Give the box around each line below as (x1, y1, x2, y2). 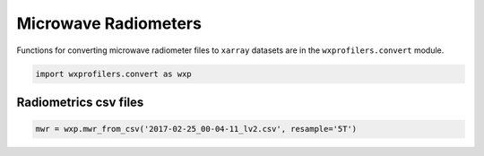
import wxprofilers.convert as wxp (35, 68, 192, 79)
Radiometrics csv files (16, 94, 144, 109)
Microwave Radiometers (16, 13, 202, 33)
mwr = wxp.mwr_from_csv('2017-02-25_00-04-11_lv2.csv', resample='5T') (35, 124, 358, 134)
